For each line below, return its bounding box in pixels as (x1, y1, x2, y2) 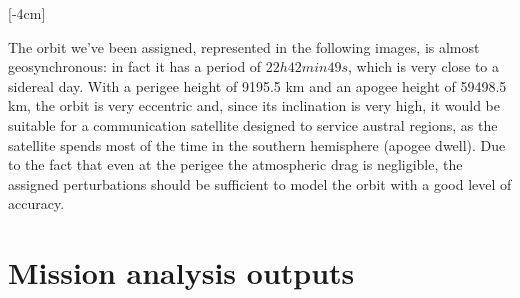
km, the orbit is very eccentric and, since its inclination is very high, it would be (8, 95, 501, 116)
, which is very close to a (347, 56, 500, 77)
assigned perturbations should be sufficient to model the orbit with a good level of (8, 173, 512, 194)
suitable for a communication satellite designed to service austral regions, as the (8, 114, 498, 135)
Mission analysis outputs (8, 252, 355, 293)
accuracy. (8, 193, 65, 214)
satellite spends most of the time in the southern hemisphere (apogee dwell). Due (8, 134, 506, 155)
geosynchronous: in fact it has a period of (8, 56, 262, 77)
